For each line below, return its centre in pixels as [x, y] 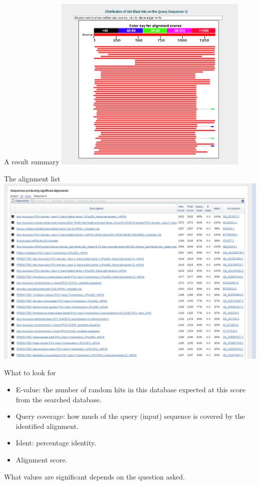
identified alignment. [47, 426]
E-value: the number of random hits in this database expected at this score [130, 390]
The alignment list [32, 178]
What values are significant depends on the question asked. [94, 476]
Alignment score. [41, 459]
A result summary [32, 162]
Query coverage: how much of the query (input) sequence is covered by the [130, 416]
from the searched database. [59, 399]
